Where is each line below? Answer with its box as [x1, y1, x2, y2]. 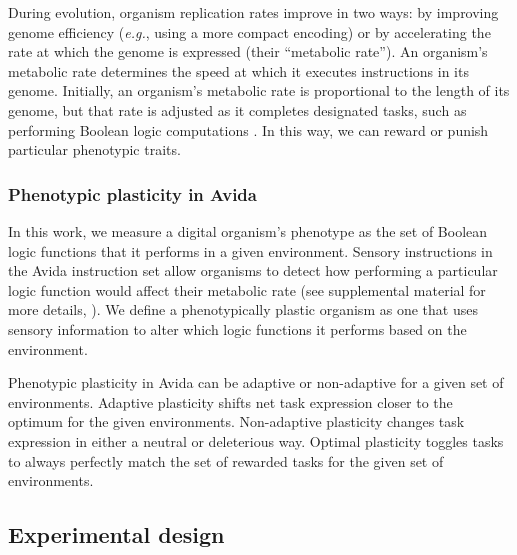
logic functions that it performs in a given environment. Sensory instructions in [8, 240, 493, 261]
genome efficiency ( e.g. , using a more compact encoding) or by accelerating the [8, 21, 491, 42]
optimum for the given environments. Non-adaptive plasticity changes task [8, 411, 465, 432]
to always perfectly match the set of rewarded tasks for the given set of [8, 450, 444, 471]
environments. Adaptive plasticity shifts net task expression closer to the [8, 391, 453, 412]
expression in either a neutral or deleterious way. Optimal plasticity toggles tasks [8, 430, 504, 451]
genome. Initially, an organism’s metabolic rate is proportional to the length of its [8, 80, 510, 101]
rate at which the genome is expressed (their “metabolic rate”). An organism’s [8, 41, 488, 62]
